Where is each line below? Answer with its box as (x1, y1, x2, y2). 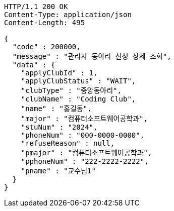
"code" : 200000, (12, 43, 81, 51)
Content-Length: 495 (4, 19, 85, 27)
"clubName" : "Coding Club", (21, 95, 136, 103)
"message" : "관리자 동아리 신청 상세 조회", (12, 52, 171, 60)
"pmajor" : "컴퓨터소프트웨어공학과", (21, 149, 152, 157)
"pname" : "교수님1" (21, 167, 96, 175)
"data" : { (12, 61, 55, 69)
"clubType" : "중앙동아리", (21, 86, 122, 94)
